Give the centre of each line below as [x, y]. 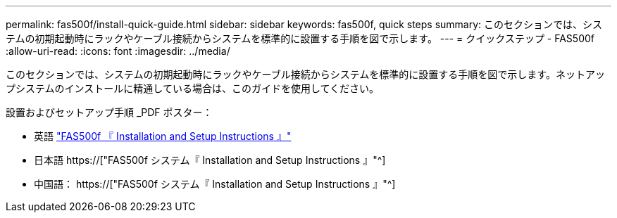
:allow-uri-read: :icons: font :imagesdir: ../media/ [118, 51]
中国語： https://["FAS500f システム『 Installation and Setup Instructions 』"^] [215, 184]
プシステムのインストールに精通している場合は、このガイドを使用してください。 [193, 88]
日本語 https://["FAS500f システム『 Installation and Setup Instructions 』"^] [210, 160]
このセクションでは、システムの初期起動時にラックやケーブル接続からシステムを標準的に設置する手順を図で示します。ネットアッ [305, 74]
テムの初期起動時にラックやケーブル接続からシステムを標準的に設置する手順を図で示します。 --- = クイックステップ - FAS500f [300, 38]
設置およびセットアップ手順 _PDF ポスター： [109, 112]
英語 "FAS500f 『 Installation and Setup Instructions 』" [163, 136]
